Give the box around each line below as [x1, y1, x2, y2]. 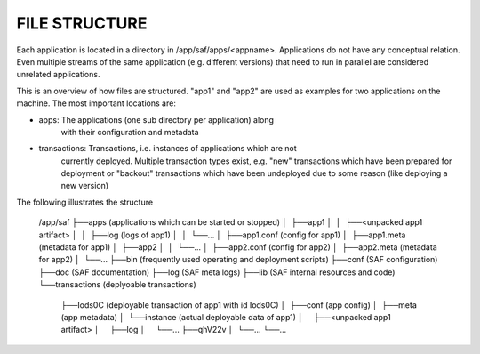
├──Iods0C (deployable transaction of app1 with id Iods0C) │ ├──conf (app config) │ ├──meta [60, 299, 418, 310]
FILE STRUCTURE [16, 13, 148, 33]
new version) [60, 181, 109, 191]
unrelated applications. [16, 69, 100, 80]
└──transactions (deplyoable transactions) [38, 279, 197, 290]
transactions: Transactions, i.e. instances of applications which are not [38, 143, 297, 154]
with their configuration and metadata [60, 126, 199, 137]
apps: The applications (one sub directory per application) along [38, 114, 275, 125]
